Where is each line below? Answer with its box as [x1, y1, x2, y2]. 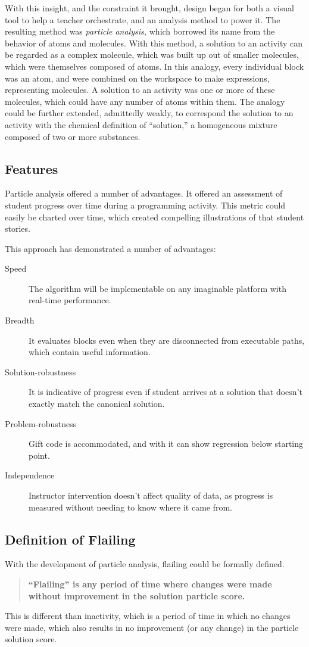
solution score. [5, 633, 57, 645]
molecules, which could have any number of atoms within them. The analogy [5, 95, 285, 107]
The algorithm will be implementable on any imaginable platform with [29, 282, 286, 294]
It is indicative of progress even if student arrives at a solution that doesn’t [29, 385, 302, 398]
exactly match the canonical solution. [29, 397, 165, 410]
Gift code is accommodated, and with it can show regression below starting [29, 437, 304, 450]
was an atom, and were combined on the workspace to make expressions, [5, 71, 270, 84]
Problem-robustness [5, 417, 77, 430]
